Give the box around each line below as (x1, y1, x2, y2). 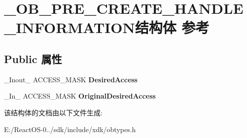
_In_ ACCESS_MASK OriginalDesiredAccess (4, 91, 156, 101)
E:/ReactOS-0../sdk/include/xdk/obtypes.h (4, 124, 136, 134)
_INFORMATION (4, 17, 135, 37)
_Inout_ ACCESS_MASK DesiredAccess (4, 74, 138, 84)
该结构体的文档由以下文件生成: (4, 107, 103, 117)
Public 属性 (4, 51, 62, 66)
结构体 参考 (135, 17, 210, 37)
